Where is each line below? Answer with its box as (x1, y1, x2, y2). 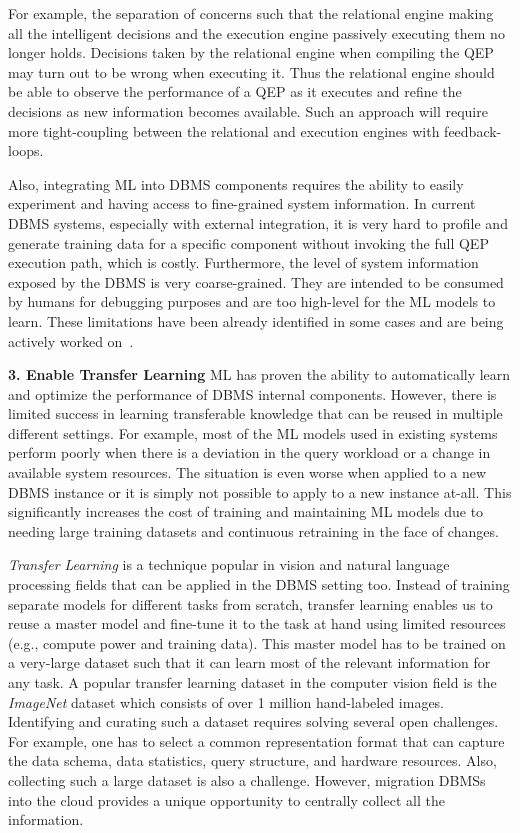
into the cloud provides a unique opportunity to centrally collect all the (8, 789, 445, 810)
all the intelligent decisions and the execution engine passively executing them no (8, 22, 505, 43)
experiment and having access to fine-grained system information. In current (8, 193, 476, 214)
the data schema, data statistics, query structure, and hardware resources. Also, (8, 750, 497, 771)
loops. (8, 140, 44, 161)
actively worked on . (8, 330, 134, 351)
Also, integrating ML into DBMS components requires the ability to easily (8, 173, 464, 194)
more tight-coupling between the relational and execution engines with (8, 120, 440, 141)
